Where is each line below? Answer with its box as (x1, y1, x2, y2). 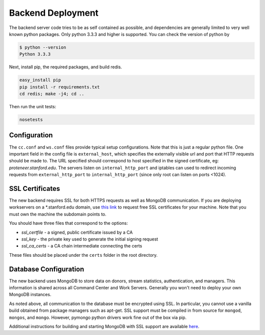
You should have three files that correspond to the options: (9, 220, 128, 226)
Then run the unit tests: (9, 104, 56, 110)
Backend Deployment (9, 7, 99, 18)
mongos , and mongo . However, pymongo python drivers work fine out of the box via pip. (9, 314, 186, 320)
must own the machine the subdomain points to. (9, 211, 106, 217)
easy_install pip (19, 77, 61, 83)
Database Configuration (9, 265, 84, 273)
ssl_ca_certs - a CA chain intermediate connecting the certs (21, 243, 142, 249)
